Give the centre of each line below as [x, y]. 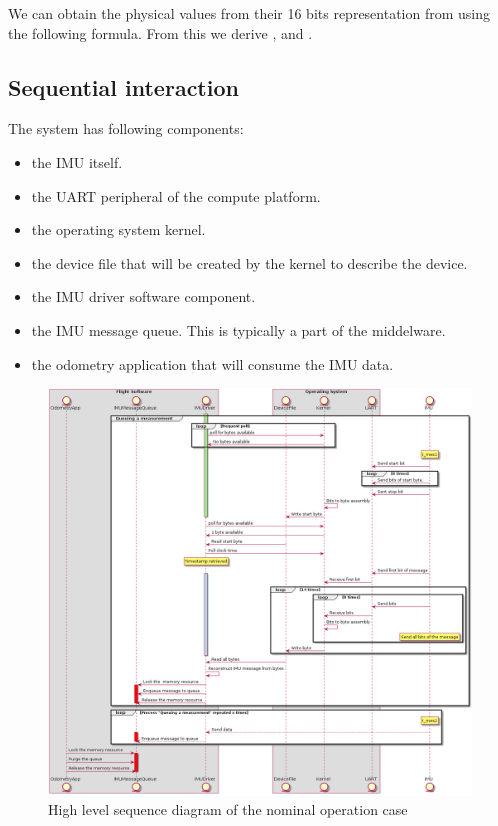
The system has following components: [126, 128]
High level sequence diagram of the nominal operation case [228, 809]
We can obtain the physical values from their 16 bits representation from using [249, 13]
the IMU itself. [77, 161]
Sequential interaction [123, 86]
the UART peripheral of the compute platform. [176, 195]
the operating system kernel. [118, 229]
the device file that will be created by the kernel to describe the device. [249, 262]
